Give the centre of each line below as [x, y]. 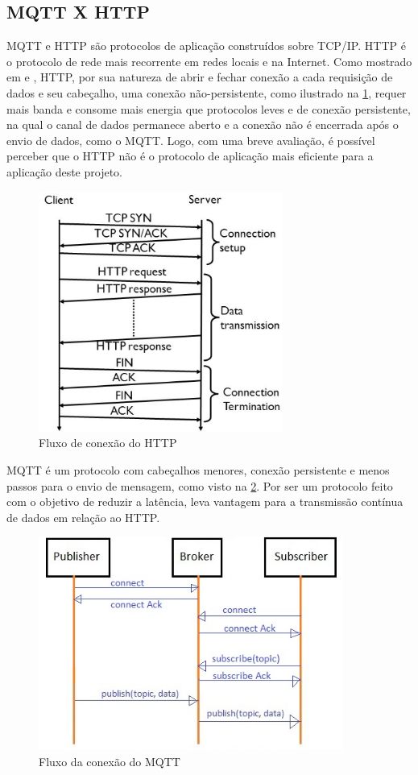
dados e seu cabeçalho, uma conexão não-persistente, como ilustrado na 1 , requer [207, 92]
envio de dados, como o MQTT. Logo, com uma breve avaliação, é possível [191, 140]
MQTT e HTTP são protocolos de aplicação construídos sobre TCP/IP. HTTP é [206, 46]
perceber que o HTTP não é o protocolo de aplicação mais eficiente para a [190, 156]
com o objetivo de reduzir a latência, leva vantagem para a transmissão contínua [205, 501]
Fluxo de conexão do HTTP [108, 443]
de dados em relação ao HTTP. [83, 517]
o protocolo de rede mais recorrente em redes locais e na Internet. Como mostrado [209, 61]
